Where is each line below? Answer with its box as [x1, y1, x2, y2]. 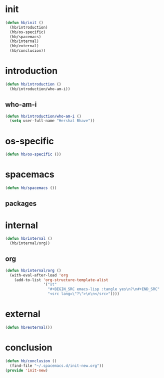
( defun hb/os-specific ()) [5, 152, 61, 157]
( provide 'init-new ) [5, 368, 48, 373]
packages [5, 200, 36, 208]
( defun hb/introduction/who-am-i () [5, 114, 81, 119]
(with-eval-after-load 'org [9, 272, 68, 277]
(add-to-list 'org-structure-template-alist [14, 277, 108, 282]
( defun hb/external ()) [5, 325, 52, 330]
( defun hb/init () [5, 20, 43, 25]
